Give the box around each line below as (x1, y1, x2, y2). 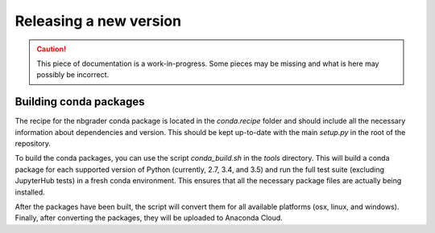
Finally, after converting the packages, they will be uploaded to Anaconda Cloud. (14, 213, 284, 223)
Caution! (36, 44, 67, 54)
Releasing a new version (14, 12, 181, 30)
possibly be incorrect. (36, 70, 110, 80)
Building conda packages (14, 95, 145, 108)
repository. (14, 139, 52, 149)
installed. (14, 187, 46, 197)
